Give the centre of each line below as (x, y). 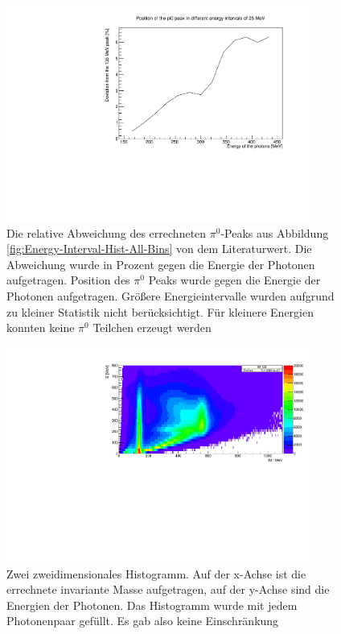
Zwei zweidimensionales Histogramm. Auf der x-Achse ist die (156, 573)
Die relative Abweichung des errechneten (107, 232)
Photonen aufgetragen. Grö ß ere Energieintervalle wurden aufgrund (170, 296)
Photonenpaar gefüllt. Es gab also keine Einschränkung (143, 621)
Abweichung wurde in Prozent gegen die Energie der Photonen (161, 264)
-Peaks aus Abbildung (275, 232)
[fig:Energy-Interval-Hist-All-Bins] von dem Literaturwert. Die (159, 249)
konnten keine (41, 327)
